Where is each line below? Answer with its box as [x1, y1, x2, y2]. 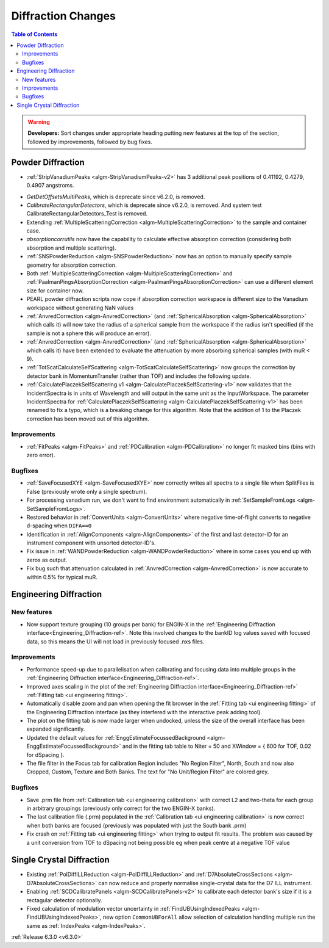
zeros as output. [26, 556, 68, 563]
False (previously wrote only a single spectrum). [26, 488, 147, 495]
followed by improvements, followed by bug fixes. [27, 138, 152, 145]
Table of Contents [11, 31, 58, 38]
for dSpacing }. [26, 751, 65, 758]
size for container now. [26, 287, 84, 294]
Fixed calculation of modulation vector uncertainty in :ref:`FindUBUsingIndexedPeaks [26, 905, 241, 912]
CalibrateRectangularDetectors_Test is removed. [26, 210, 148, 217]
